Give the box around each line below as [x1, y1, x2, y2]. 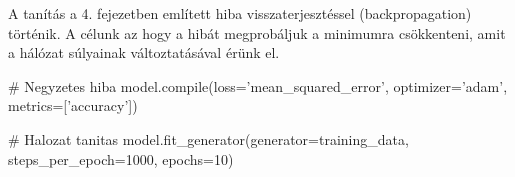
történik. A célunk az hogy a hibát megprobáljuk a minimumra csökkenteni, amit [8, 22, 506, 43]
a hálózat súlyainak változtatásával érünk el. [8, 42, 280, 63]
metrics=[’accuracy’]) [8, 95, 138, 116]
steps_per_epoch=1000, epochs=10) [8, 148, 234, 169]
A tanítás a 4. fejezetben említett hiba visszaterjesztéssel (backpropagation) [8, 3, 472, 23]
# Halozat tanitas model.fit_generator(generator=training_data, [8, 128, 409, 149]
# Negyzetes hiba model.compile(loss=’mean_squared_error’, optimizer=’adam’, [8, 75, 508, 96]
